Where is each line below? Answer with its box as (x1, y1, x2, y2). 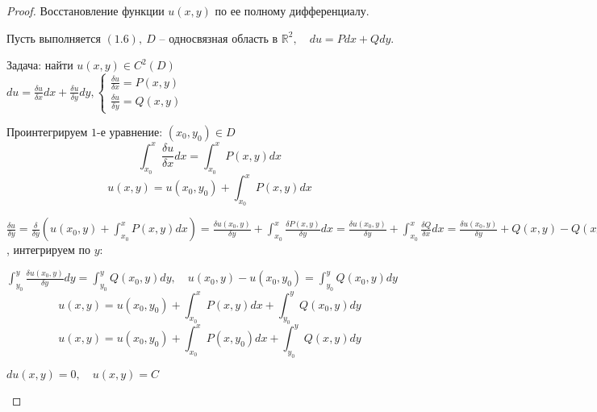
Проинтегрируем (6, 123, 88, 140)
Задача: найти (6, 56, 73, 73)
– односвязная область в (159, 29, 278, 46)
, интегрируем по (6, 241, 90, 258)
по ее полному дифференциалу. (215, 2, 369, 19)
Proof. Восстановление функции (6, 2, 165, 19)
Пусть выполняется (6, 29, 101, 46)
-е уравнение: (97, 123, 163, 140)
